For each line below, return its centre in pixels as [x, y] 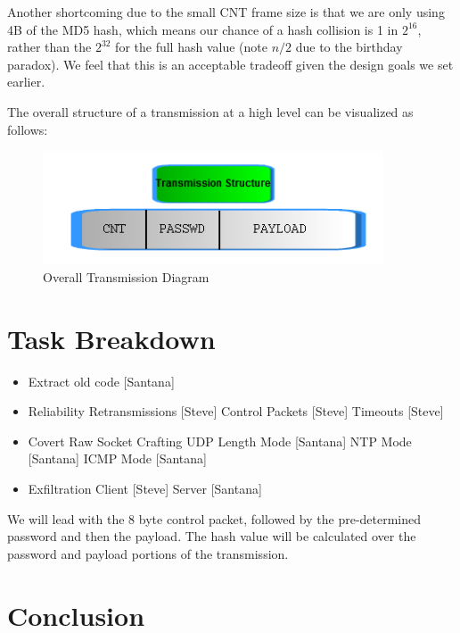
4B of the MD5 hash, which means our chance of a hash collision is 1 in [203, 29]
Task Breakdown [111, 338]
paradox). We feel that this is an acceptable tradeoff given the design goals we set [230, 64]
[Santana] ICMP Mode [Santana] [117, 458]
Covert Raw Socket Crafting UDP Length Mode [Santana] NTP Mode [220, 441]
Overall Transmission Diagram [126, 276]
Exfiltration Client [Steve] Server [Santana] [145, 489]
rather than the [49, 47]
